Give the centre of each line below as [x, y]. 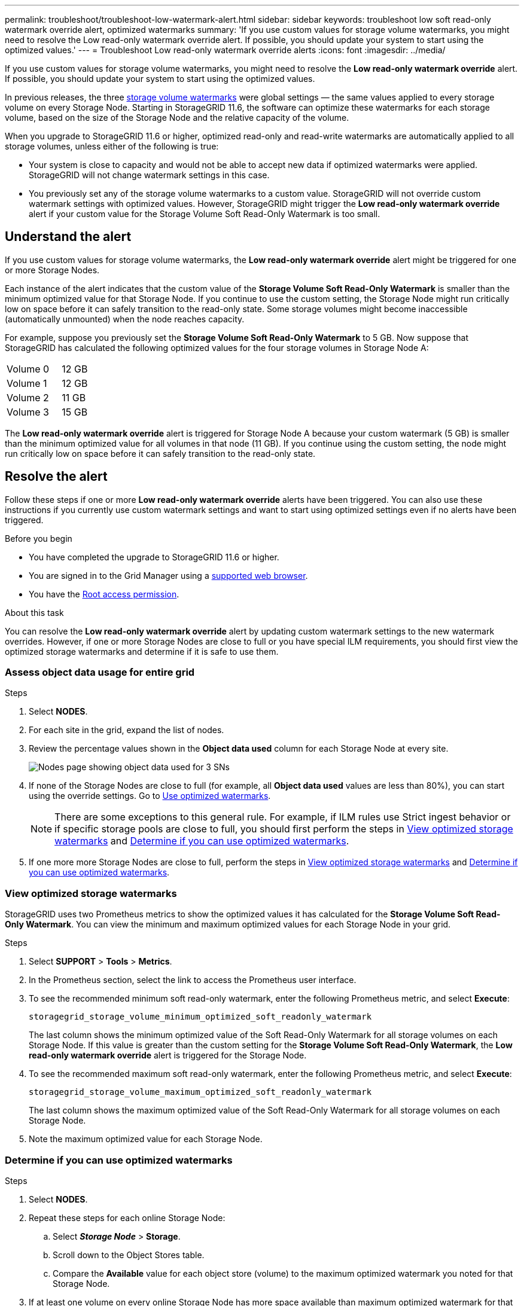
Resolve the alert [56, 477]
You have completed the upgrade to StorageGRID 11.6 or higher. [154, 557]
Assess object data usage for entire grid [100, 672]
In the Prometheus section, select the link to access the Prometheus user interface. [193, 980]
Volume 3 [28, 412]
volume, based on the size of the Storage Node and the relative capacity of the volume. [177, 118]
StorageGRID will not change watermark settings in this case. [149, 175]
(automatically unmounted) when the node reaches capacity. [125, 319]
